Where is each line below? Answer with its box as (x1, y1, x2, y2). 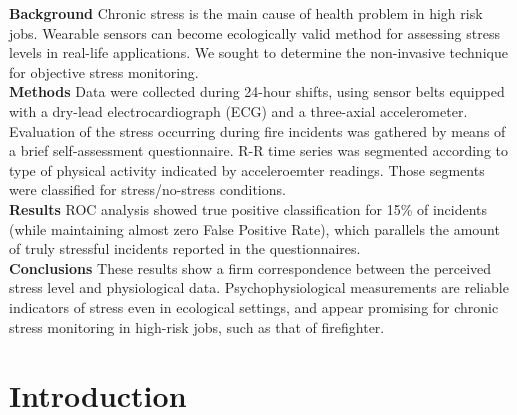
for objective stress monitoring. (9, 61, 199, 82)
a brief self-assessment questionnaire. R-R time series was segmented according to (9, 140, 508, 161)
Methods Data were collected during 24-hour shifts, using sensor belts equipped (9, 81, 505, 102)
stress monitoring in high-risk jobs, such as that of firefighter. (9, 316, 385, 337)
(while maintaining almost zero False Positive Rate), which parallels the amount (9, 218, 500, 239)
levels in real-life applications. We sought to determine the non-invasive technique (9, 42, 508, 63)
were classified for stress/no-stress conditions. (9, 179, 286, 200)
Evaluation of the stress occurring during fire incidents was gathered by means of (9, 120, 506, 141)
